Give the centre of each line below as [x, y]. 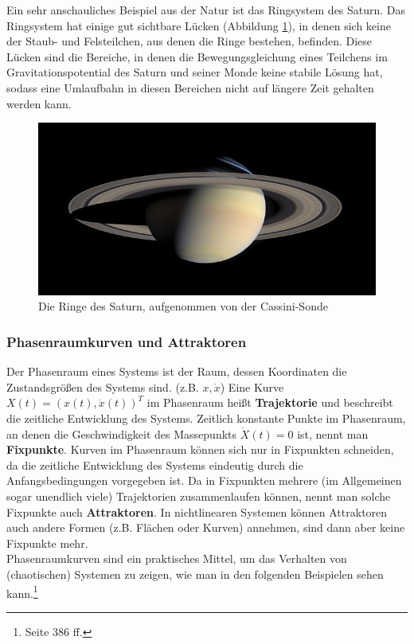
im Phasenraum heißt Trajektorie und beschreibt [270, 402]
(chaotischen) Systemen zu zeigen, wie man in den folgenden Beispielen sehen [195, 574]
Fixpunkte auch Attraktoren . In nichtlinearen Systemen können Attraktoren [197, 511]
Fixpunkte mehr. [47, 543]
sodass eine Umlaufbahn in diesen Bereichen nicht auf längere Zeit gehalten [190, 87]
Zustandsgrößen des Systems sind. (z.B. [103, 386]
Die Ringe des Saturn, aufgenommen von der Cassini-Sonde [183, 306]
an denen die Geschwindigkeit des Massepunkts [122, 433]
